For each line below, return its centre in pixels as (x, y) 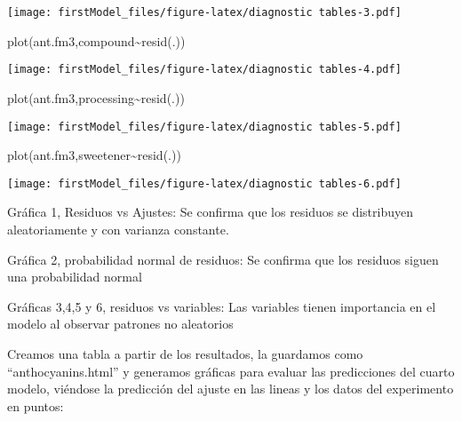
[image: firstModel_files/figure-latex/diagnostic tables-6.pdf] (204, 183)
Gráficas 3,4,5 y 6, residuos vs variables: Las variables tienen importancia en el (222, 306)
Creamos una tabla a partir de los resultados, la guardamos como (185, 353)
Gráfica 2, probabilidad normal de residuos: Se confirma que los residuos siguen (223, 259)
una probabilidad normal (75, 277)
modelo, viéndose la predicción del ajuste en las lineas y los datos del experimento (231, 389)
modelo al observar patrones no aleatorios (120, 324)
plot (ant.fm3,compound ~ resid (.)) (96, 40)
